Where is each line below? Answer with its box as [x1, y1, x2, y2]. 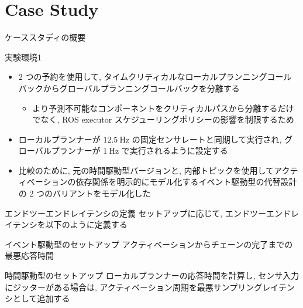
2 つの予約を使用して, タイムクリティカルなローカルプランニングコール [18, 70, 292, 83]
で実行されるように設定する [121, 144, 228, 157]
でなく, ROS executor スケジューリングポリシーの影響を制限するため [32, 113, 294, 126]
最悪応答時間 [5, 249, 54, 262]
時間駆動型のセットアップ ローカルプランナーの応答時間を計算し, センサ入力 [5, 269, 299, 282]
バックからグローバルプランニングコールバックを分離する [18, 82, 240, 94]
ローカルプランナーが [18, 133, 101, 145]
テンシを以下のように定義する [12, 218, 128, 231]
